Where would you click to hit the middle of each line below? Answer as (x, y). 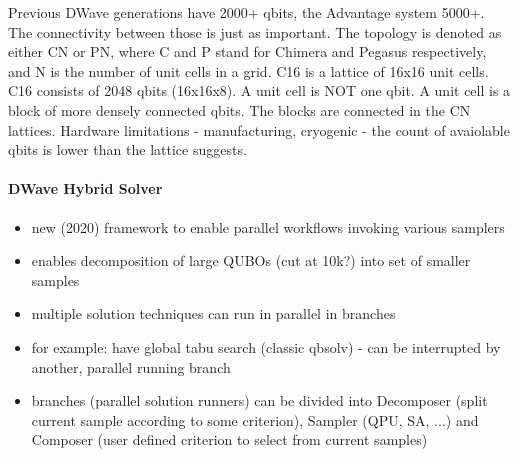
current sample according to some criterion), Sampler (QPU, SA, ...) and (255, 419)
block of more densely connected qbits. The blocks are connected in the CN (239, 109)
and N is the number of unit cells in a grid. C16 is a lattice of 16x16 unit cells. (248, 70)
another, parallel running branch (131, 366)
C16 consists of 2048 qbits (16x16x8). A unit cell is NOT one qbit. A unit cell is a (259, 90)
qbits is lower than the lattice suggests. (127, 149)
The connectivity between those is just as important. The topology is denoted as (255, 31)
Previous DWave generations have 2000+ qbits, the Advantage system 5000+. (246, 12)
